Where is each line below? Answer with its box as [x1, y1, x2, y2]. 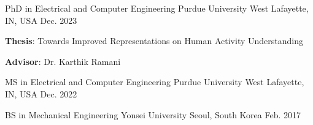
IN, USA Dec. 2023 [5, 13, 77, 26]
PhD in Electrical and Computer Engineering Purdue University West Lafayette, [5, 2, 309, 14]
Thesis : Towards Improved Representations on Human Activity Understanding [5, 34, 303, 47]
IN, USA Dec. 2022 [5, 87, 77, 100]
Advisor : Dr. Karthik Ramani [5, 55, 121, 67]
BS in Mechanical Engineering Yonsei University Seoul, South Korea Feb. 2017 [5, 108, 301, 121]
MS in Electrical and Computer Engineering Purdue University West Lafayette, [5, 75, 304, 88]
